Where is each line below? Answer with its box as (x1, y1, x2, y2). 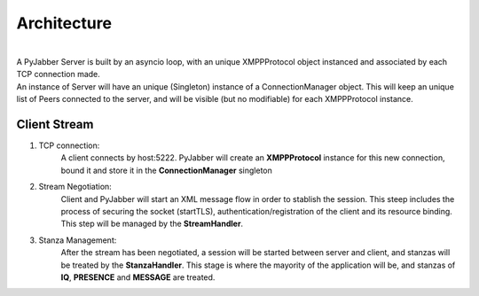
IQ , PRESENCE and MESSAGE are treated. (60, 271, 216, 283)
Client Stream (16, 116, 94, 132)
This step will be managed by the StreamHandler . (60, 218, 244, 230)
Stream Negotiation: (38, 182, 113, 192)
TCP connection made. (16, 69, 101, 80)
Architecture (16, 13, 113, 33)
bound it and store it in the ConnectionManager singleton (60, 165, 272, 175)
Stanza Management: (38, 235, 117, 245)
